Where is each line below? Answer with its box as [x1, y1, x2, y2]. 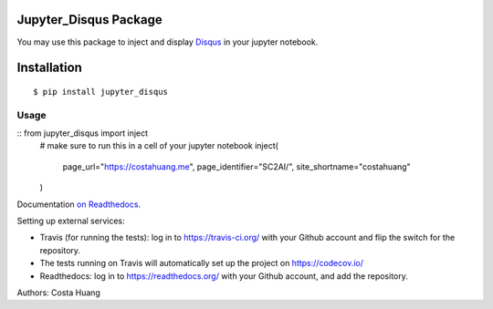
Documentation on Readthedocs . [16, 199, 142, 210]
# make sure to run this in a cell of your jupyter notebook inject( [39, 140, 278, 151]
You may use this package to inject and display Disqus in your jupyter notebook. [16, 36, 319, 47]
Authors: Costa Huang [16, 287, 100, 298]
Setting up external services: [16, 215, 125, 227]
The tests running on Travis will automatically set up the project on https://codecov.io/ [39, 258, 364, 269]
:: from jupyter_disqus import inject [16, 128, 149, 139]
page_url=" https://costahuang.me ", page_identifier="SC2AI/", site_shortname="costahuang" [62, 160, 411, 172]
